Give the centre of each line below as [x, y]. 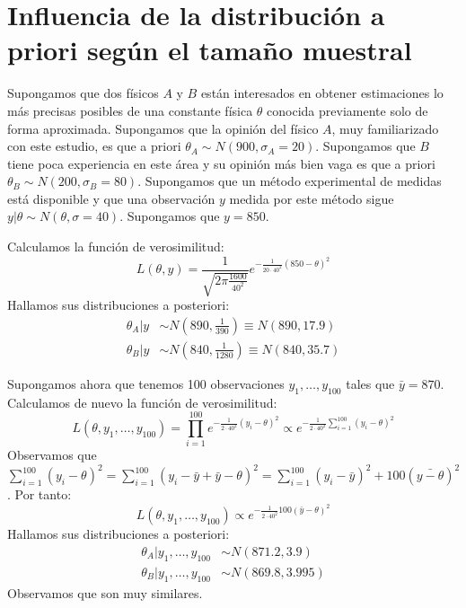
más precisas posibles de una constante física [130, 110]
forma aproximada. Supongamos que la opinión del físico [163, 128]
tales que [370, 383]
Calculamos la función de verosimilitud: [116, 247]
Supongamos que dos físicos [83, 93]
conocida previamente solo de [347, 110]
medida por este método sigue [312, 198]
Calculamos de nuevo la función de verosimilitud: [142, 402]
